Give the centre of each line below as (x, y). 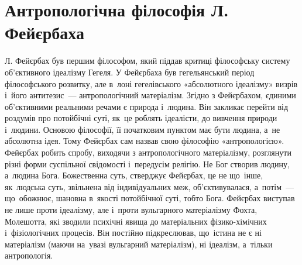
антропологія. (29, 255)
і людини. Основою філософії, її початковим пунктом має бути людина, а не (143, 129)
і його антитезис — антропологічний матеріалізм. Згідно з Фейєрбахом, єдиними (150, 95)
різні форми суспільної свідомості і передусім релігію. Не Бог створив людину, (147, 164)
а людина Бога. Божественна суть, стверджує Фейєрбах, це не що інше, (134, 175)
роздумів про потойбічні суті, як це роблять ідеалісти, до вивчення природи (141, 118)
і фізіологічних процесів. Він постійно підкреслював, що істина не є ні (133, 233)
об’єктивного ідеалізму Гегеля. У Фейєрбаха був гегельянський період (130, 72)
